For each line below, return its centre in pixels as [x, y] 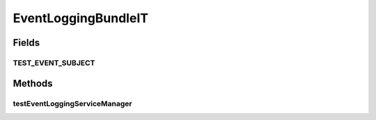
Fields [26, 43]
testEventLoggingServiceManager [72, 103]
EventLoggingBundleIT [81, 18]
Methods [33, 83]
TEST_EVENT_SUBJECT [54, 62]
